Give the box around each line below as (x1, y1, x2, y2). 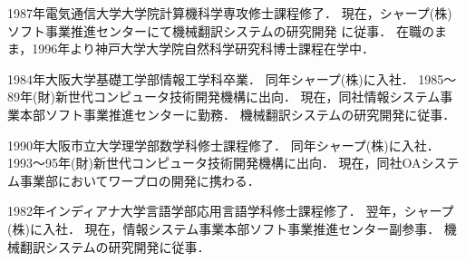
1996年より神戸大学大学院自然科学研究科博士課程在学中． (32, 39, 375, 58)
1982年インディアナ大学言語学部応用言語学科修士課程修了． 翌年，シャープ (7, 201, 454, 220)
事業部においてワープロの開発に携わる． (19, 170, 260, 189)
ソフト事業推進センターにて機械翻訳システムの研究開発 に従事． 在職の (7, 21, 434, 40)
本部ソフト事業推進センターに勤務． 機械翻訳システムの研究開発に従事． (19, 104, 456, 123)
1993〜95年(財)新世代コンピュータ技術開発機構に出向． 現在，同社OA (7, 153, 422, 172)
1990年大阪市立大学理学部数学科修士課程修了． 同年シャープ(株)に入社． (7, 135, 440, 154)
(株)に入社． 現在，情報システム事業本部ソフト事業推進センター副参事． (7, 218, 441, 238)
